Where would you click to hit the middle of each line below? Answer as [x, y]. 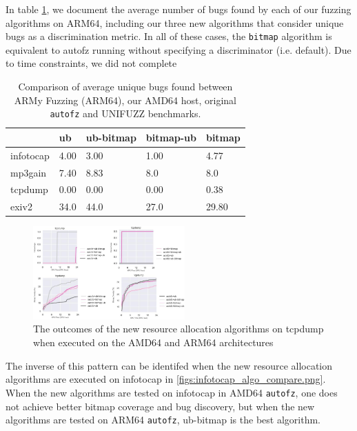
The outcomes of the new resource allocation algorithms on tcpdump [178, 329]
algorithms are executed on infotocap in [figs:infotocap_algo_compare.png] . [166, 379]
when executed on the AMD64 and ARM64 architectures [153, 342]
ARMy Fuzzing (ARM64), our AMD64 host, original [125, 100]
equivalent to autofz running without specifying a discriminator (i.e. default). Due [178, 49]
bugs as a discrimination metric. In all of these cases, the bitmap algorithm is [169, 36]
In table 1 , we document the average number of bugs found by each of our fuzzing [178, 9]
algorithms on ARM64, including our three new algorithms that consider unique [175, 22]
